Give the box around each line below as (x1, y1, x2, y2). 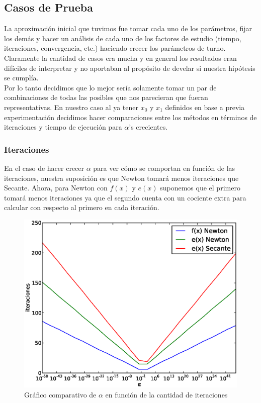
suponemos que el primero (160, 182, 240, 193)
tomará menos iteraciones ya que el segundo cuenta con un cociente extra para (4, 192, 246, 203)
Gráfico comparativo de (24, 389, 97, 399)
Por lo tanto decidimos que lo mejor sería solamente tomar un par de (4, 82, 217, 92)
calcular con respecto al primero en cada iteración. (4, 202, 159, 213)
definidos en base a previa (165, 102, 245, 112)
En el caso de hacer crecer (4, 162, 84, 173)
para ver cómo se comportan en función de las (93, 162, 235, 173)
